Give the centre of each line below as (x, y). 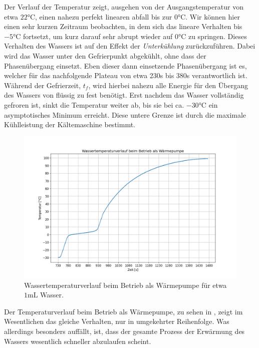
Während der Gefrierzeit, (43, 85)
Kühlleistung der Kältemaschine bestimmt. (70, 124)
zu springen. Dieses (217, 36)
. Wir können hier (213, 16)
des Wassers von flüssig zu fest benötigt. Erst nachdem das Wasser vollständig (124, 95)
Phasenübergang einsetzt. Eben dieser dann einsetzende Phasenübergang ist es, (125, 65)
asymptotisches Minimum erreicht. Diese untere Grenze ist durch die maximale (125, 114)
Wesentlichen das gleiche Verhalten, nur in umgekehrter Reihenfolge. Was (117, 321)
